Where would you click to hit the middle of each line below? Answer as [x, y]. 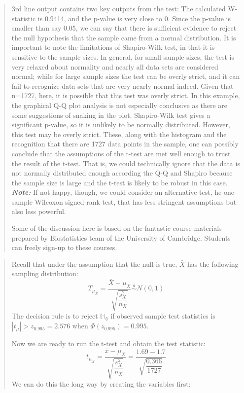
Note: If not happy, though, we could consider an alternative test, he [117, 192]
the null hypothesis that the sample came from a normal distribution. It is [124, 37]
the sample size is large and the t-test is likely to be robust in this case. [120, 182]
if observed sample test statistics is [163, 316]
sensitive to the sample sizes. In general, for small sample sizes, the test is [123, 56]
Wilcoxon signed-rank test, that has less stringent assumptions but [136, 201]
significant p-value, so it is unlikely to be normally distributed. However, [121, 125]
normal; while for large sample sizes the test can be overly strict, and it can [126, 76]
